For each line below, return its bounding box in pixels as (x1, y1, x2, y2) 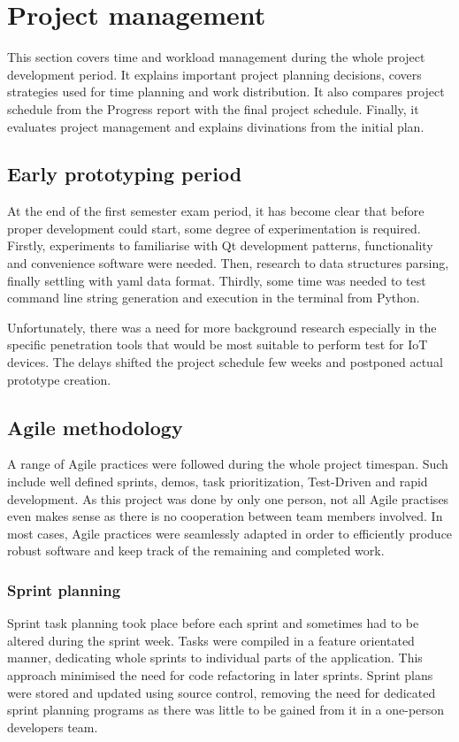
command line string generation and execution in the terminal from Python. (7, 288, 420, 307)
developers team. (7, 717, 98, 736)
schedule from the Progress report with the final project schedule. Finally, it (7, 99, 419, 118)
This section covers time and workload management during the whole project (7, 48, 425, 66)
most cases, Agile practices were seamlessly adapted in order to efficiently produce (7, 524, 453, 542)
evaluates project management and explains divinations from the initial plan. (7, 117, 425, 135)
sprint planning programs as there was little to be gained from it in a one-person (7, 700, 445, 719)
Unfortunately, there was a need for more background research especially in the (7, 317, 437, 336)
